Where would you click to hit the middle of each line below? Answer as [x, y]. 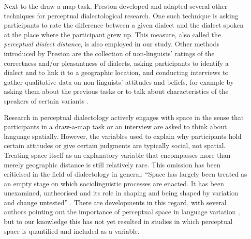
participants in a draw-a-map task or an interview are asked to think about [116, 127]
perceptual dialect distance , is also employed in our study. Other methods [112, 44]
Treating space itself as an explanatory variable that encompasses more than [117, 155]
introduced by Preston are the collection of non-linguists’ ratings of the [109, 53]
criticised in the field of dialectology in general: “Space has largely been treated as [125, 174]
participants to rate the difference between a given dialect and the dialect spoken [124, 25]
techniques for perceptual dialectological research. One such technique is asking [121, 15]
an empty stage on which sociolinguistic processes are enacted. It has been [114, 183]
